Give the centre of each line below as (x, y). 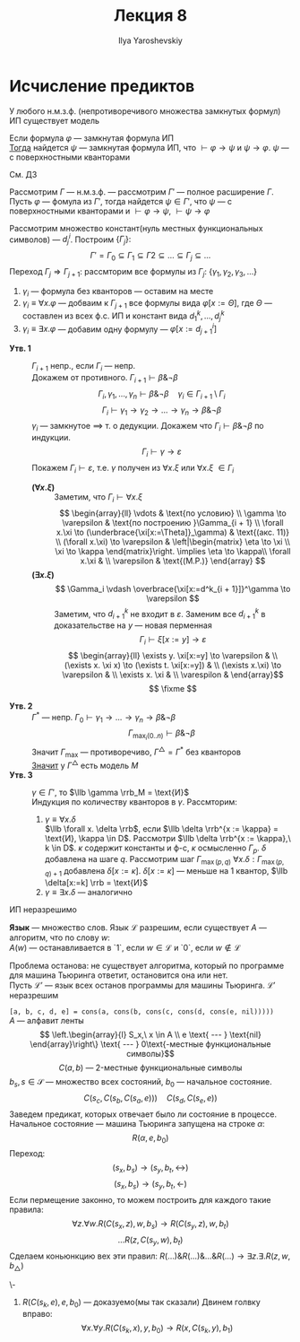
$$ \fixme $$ (173, 688)
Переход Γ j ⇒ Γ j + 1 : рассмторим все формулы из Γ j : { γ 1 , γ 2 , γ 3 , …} (133, 272)
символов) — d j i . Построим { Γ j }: (70, 240)
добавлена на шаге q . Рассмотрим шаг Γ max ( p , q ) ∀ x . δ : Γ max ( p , (164, 860)
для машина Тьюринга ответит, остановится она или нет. (119, 975)
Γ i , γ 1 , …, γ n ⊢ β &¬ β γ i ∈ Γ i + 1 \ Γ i (162, 394)
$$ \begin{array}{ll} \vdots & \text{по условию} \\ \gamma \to (173, 513)
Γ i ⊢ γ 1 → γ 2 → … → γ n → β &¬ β (162, 411)
